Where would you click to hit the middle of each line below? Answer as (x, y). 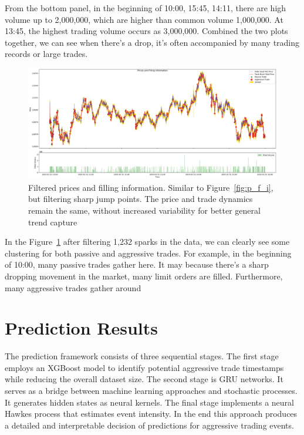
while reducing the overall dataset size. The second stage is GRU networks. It (144, 379)
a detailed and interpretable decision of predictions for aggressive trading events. (149, 425)
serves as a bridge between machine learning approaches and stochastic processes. (151, 391)
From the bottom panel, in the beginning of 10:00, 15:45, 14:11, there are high (146, 8)
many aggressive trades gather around (73, 287)
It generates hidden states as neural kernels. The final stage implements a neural (149, 402)
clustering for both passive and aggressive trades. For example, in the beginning (148, 253)
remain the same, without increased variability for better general (144, 210)
